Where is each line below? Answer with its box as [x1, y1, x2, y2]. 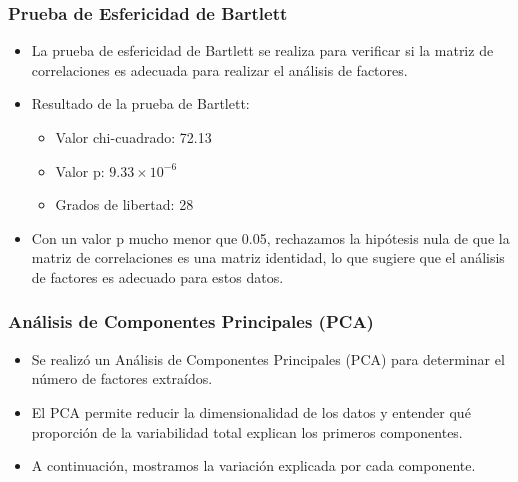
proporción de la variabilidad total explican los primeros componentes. [31, 421, 463, 442]
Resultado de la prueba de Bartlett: [31, 93, 250, 114]
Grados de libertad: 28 [55, 194, 194, 215]
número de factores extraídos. [31, 368, 213, 389]
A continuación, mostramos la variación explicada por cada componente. [31, 455, 476, 476]
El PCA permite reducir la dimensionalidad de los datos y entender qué [31, 401, 471, 422]
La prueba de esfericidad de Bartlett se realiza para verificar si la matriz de [31, 40, 494, 61]
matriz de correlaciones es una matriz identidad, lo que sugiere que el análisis [31, 247, 505, 268]
